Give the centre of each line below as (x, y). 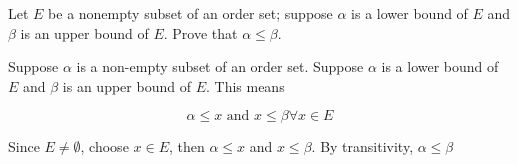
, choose (104, 146)
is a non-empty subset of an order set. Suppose (220, 66)
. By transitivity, (362, 146)
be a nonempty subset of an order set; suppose (190, 13)
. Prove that (200, 32)
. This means (245, 85)
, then (186, 146)
